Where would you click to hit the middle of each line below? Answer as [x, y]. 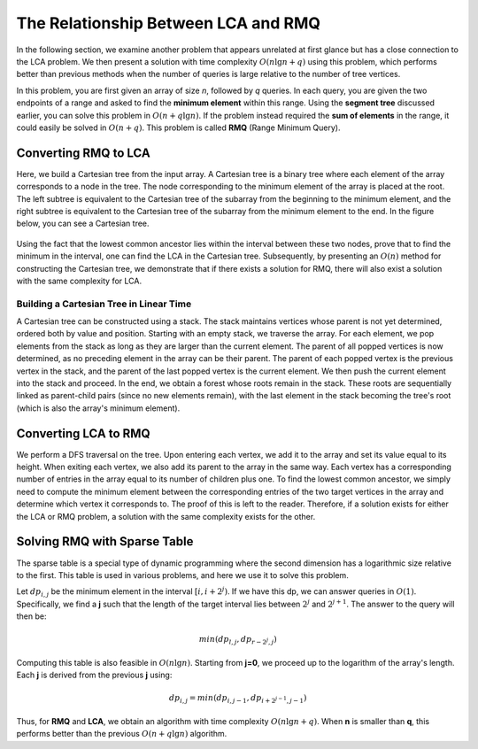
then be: [31, 616]
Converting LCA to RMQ [83, 433]
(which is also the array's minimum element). [98, 408]
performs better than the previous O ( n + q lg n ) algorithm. [122, 734]
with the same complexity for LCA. [79, 281]
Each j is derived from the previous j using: [94, 675]
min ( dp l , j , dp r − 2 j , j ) [238, 640]
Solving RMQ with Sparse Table [105, 541]
